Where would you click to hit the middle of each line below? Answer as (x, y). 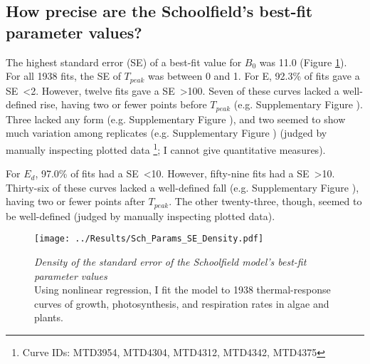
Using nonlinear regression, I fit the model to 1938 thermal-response (183, 290)
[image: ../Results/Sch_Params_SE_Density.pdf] (149, 239)
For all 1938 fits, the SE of (63, 76)
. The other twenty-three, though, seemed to (265, 201)
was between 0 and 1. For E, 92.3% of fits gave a (254, 76)
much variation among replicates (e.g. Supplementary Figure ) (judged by (166, 133)
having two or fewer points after (75, 201)
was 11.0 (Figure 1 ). (303, 62)
